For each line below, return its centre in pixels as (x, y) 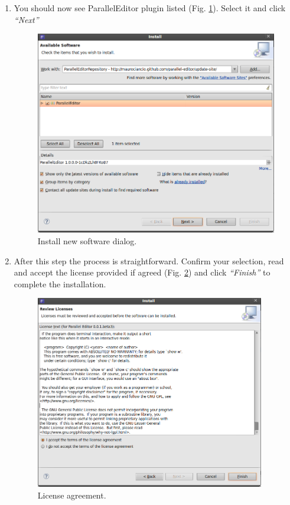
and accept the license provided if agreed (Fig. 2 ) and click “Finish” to (142, 272)
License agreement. (72, 495)
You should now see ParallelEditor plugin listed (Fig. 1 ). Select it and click (150, 8)
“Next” (26, 19)
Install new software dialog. (87, 240)
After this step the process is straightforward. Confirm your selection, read (149, 260)
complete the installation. (60, 283)
